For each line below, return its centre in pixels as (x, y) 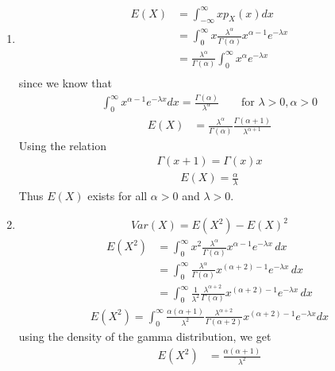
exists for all (117, 196)
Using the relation (62, 145)
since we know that (65, 83)
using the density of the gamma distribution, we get (145, 336)
